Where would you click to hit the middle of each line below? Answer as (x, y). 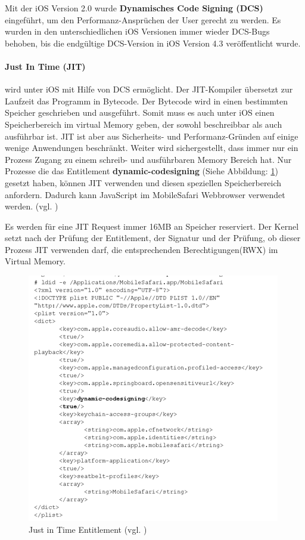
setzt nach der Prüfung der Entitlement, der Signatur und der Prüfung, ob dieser (153, 238)
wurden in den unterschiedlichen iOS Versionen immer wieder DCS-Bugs (137, 31)
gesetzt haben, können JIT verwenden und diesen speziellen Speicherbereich (143, 182)
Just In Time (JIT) (45, 66)
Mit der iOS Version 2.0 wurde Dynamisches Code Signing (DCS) (134, 8)
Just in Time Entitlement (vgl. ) (88, 529)
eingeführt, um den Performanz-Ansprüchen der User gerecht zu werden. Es (143, 19)
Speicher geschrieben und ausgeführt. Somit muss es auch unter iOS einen (140, 112)
